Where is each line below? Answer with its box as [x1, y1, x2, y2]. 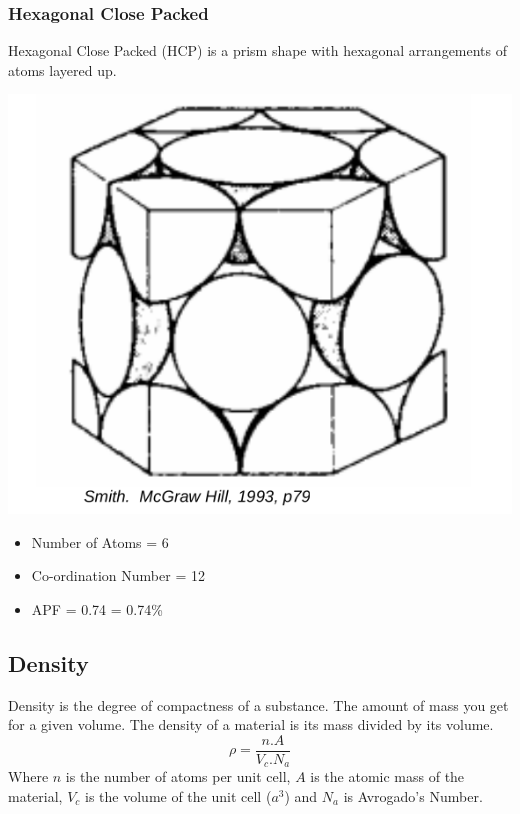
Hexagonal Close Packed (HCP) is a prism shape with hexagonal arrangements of [8, 40, 508, 61]
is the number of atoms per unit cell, [65, 766, 291, 787]
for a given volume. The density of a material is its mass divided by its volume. [8, 714, 494, 735]
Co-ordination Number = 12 [31, 565, 205, 586]
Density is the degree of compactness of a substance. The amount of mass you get [8, 694, 509, 715]
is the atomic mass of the [310, 766, 465, 787]
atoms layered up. [8, 59, 117, 80]
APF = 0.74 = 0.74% [31, 598, 163, 619]
